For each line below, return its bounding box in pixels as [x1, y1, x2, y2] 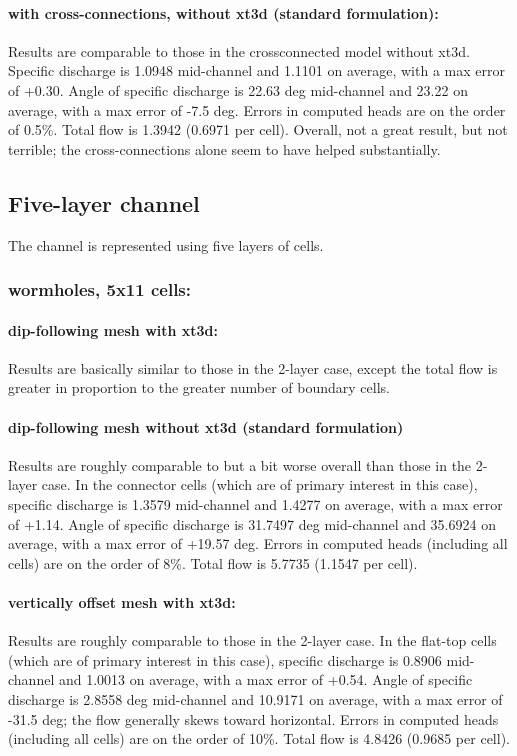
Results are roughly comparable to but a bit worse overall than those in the [8, 454, 472, 475]
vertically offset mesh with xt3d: [8, 591, 236, 612]
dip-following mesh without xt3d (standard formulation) [8, 416, 404, 437]
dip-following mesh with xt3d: [8, 319, 219, 340]
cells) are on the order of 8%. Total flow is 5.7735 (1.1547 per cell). [8, 552, 418, 573]
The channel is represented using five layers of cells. [8, 234, 324, 255]
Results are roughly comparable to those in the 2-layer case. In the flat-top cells [8, 630, 497, 651]
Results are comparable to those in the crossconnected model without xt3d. [8, 40, 470, 61]
